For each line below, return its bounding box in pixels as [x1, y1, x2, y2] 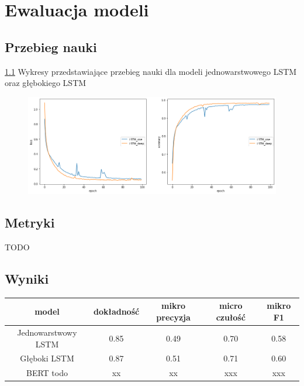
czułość [216, 311, 246, 323]
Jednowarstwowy [17, 326, 77, 338]
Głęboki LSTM [20, 352, 74, 364]
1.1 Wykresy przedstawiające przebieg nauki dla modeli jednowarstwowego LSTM [5, 65, 297, 77]
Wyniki [5, 270, 49, 288]
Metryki [5, 213, 55, 232]
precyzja [156, 311, 191, 323]
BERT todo [26, 367, 68, 379]
